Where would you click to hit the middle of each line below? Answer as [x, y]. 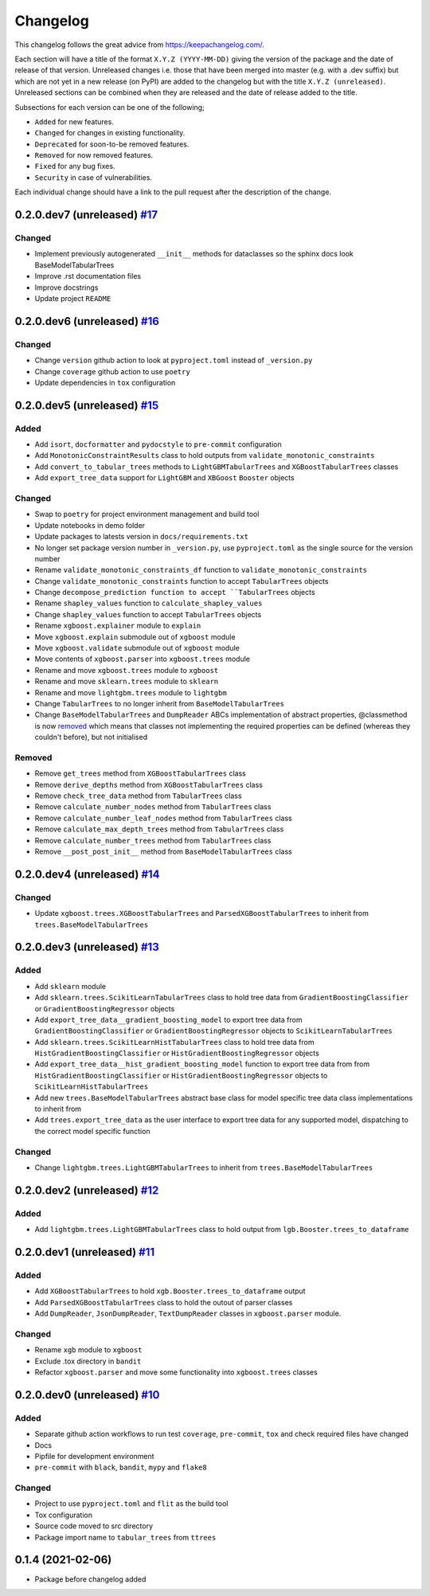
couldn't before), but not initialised [91, 737]
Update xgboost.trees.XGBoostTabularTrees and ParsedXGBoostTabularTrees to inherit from [202, 913]
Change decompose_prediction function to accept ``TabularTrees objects [175, 593]
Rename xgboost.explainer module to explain [118, 626]
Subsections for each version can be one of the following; [109, 107]
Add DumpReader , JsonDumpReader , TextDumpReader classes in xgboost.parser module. [188, 1313]
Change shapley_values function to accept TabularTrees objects [148, 614]
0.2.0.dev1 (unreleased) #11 [85, 1252]
